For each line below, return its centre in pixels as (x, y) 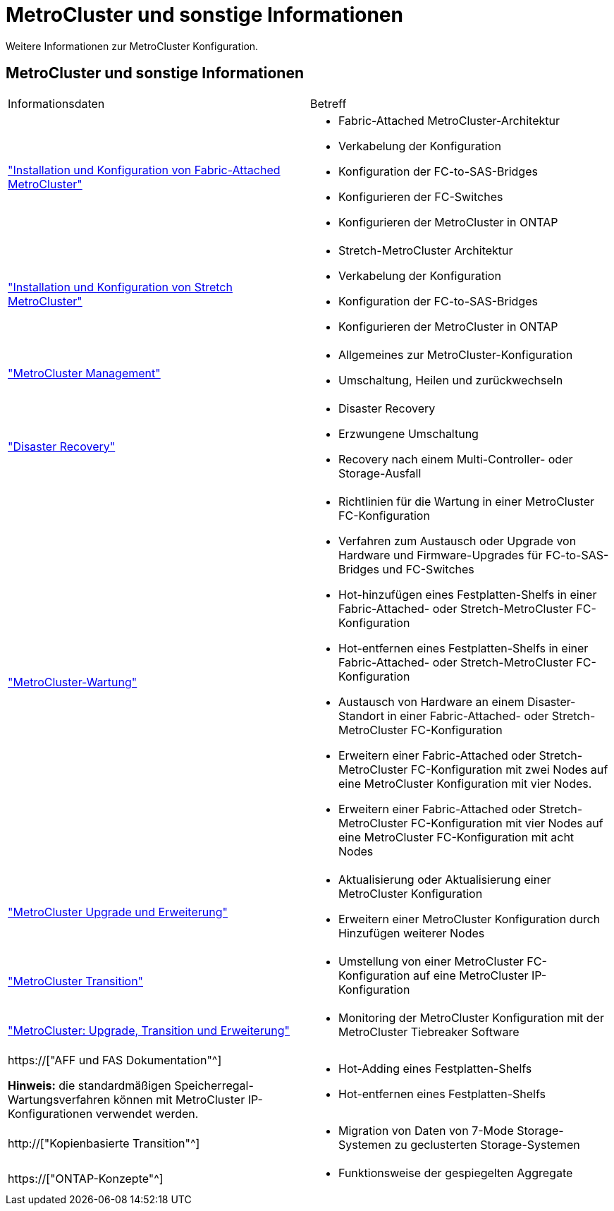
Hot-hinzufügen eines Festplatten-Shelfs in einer (468, 594)
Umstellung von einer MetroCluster (431, 961)
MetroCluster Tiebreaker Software (429, 1032)
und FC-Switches (428, 569)
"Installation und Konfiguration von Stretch (120, 287)
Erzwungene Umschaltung (409, 433)
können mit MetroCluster (179, 1099)
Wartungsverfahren (59, 1099)
